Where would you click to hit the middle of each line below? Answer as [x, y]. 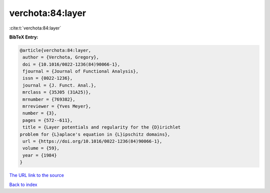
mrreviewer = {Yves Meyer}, [57, 106]
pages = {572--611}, [48, 120]
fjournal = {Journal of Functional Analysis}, [80, 71]
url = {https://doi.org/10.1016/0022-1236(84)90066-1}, [92, 141]
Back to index [23, 184]
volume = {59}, [41, 148]
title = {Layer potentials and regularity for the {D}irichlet [102, 127]
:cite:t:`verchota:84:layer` [35, 28]
